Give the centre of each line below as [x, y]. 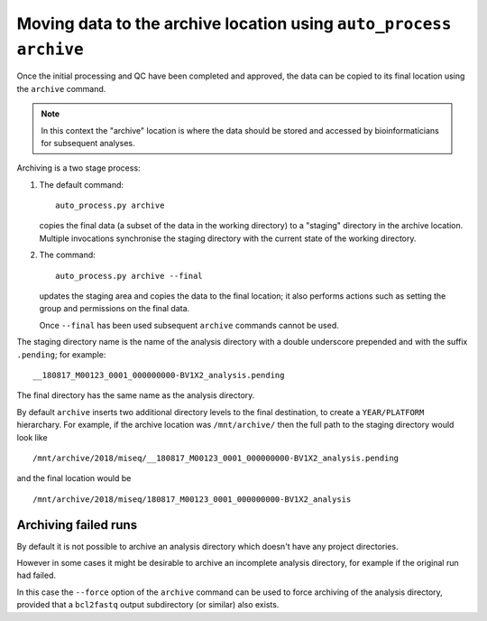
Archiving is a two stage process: [78, 168]
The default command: [82, 184]
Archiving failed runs [77, 525]
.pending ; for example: [61, 354]
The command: [68, 255]
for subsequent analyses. [88, 143]
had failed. [37, 575]
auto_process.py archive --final [129, 276]
